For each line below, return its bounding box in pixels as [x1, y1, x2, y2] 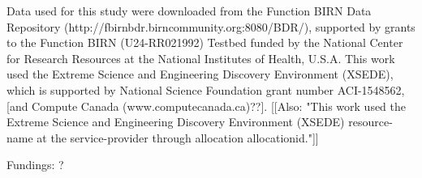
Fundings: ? [6, 156, 64, 173]
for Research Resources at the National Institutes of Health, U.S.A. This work [6, 49, 395, 66]
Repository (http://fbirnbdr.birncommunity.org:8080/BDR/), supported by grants [6, 18, 416, 35]
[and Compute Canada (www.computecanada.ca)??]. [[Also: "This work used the [6, 97, 406, 114]
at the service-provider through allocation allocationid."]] [37, 129, 319, 146]
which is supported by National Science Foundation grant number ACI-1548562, [6, 81, 405, 98]
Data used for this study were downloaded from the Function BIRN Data [6, 2, 372, 19]
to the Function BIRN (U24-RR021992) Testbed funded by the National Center [6, 34, 403, 51]
